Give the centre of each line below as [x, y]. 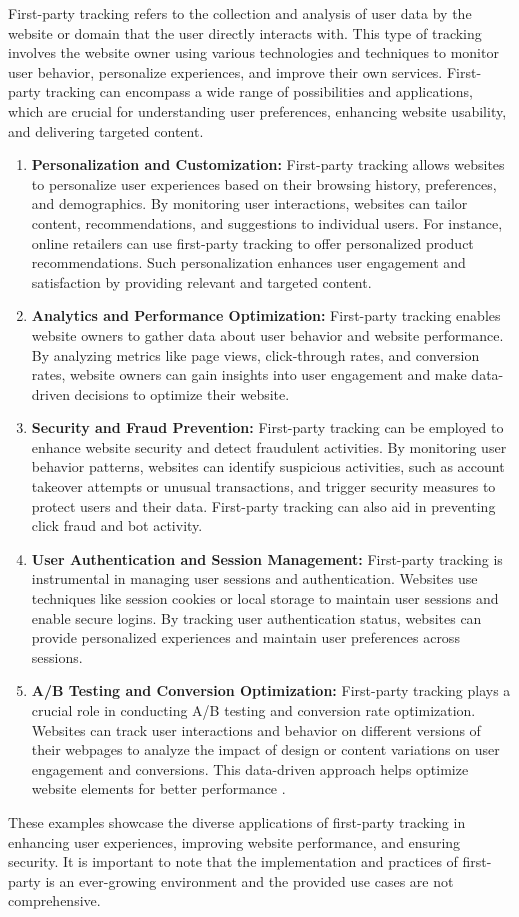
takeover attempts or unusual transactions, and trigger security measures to [263, 486]
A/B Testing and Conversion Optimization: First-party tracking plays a [271, 690]
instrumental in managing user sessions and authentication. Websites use [254, 578]
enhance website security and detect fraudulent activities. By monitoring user [269, 446]
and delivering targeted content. [106, 130]
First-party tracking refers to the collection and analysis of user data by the [240, 13]
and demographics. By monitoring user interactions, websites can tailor [249, 203]
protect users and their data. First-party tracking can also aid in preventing [263, 505]
